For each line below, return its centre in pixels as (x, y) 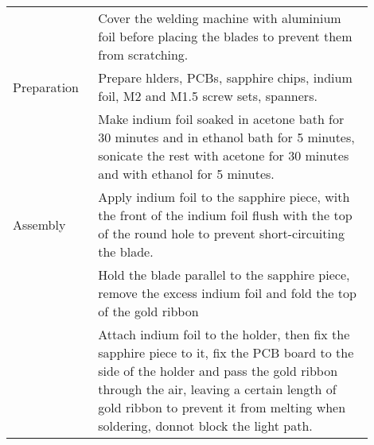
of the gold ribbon (148, 311)
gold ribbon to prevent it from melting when (222, 407)
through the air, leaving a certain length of (217, 389)
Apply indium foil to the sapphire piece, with (224, 197)
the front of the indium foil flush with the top (225, 215)
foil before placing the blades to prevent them (225, 36)
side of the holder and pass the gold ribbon (218, 371)
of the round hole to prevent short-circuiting (221, 233)
